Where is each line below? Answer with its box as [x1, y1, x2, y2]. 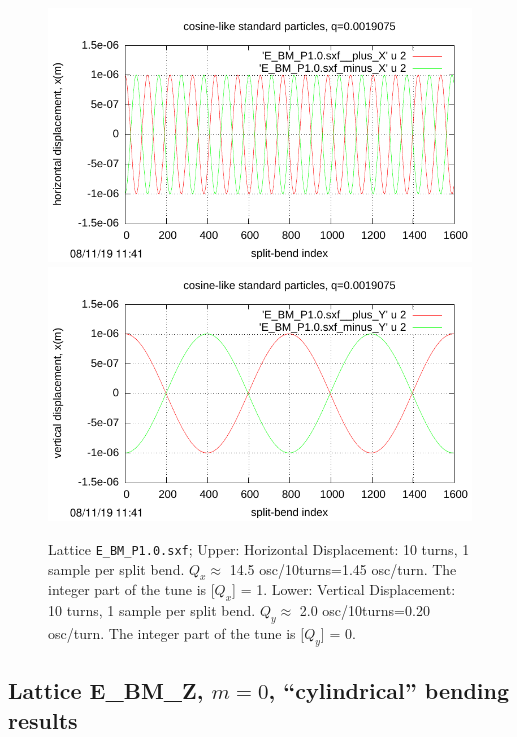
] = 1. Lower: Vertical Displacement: [232, 579, 456, 600]
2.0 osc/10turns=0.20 [299, 600, 430, 621]
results [8, 704, 78, 735]
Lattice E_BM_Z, [8, 675, 204, 706]
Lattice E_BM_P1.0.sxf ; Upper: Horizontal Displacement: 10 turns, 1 [48, 538, 470, 559]
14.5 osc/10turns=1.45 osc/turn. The [229, 558, 457, 579]
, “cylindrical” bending [268, 675, 510, 706]
